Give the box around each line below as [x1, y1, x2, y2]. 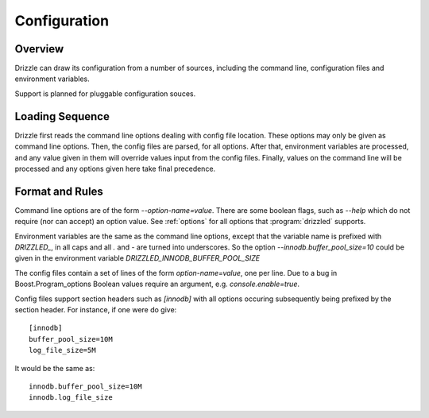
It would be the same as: [14, 363, 95, 373]
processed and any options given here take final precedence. [14, 164, 216, 173]
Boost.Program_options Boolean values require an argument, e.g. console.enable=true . [14, 279, 300, 289]
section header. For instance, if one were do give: [14, 304, 177, 314]
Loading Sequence [14, 110, 110, 123]
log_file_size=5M [29, 346, 96, 355]
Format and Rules [14, 184, 103, 198]
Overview [14, 42, 64, 56]
